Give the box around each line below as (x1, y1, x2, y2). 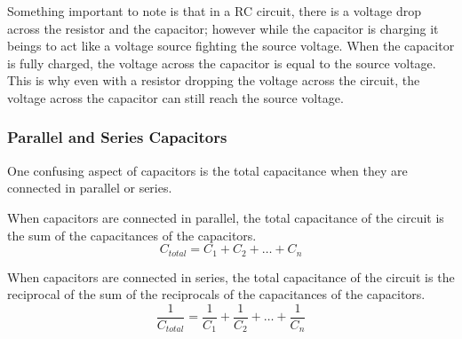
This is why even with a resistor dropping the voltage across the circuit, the (7, 71, 420, 90)
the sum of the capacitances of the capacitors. (7, 225, 257, 244)
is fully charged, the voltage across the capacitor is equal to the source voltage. (7, 53, 436, 72)
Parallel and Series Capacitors (7, 126, 227, 148)
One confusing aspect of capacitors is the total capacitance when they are (7, 161, 408, 179)
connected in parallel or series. (7, 178, 172, 197)
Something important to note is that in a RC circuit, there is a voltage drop (7, 2, 422, 20)
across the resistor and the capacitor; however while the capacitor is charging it (7, 19, 439, 37)
